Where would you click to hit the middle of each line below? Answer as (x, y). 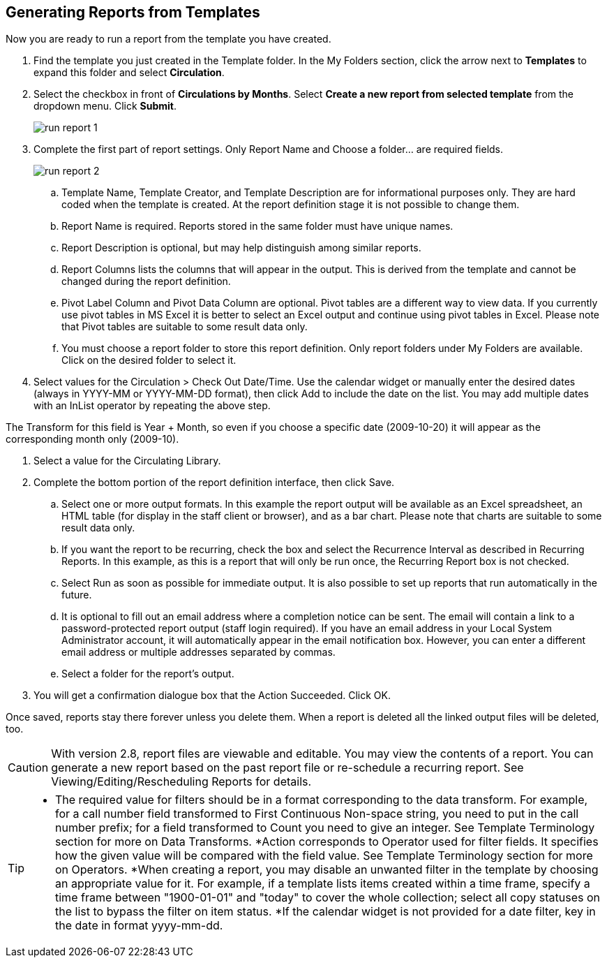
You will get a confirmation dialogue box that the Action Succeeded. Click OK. (212, 696)
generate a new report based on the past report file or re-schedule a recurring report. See (287, 768)
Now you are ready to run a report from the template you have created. (168, 39)
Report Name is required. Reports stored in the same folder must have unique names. (257, 226)
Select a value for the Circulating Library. (127, 461)
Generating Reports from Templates (133, 12)
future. (77, 595)
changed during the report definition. (146, 281)
